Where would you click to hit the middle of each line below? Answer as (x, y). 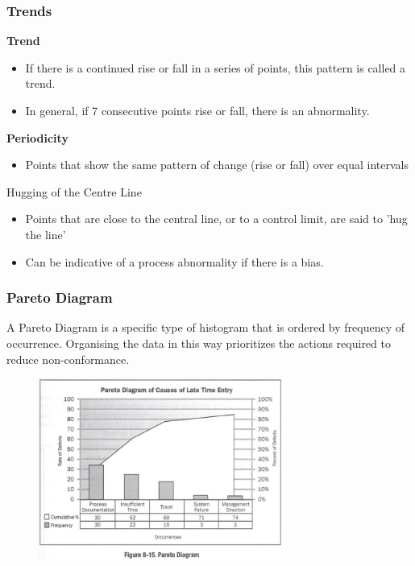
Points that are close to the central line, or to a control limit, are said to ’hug (216, 219)
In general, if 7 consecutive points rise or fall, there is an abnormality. (197, 110)
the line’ (46, 234)
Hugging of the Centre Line (74, 191)
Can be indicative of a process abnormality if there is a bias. (174, 261)
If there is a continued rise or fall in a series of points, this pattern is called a (216, 67)
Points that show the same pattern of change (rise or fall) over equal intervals (217, 165)
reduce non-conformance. (68, 359)
